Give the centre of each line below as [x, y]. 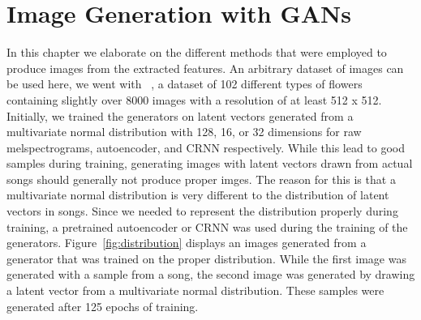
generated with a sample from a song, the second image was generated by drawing [211, 274]
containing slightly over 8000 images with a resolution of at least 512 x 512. [194, 99]
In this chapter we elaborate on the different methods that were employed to [197, 52]
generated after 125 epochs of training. [103, 306]
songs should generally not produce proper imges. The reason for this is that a [201, 179]
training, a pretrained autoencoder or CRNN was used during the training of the [207, 226]
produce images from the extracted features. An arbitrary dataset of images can [205, 68]
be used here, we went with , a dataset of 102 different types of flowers [185, 84]
